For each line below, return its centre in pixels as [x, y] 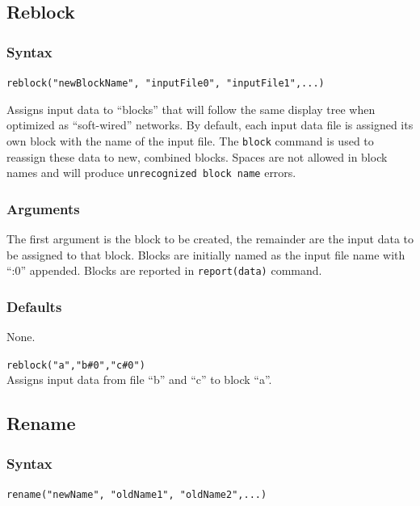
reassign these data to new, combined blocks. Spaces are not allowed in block [197, 156]
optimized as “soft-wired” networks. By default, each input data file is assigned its [210, 125]
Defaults [34, 306]
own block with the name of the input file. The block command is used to [190, 140]
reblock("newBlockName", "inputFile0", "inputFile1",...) [166, 83]
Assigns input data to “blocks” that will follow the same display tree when [191, 109]
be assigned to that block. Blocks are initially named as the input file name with [206, 254]
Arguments [43, 208]
